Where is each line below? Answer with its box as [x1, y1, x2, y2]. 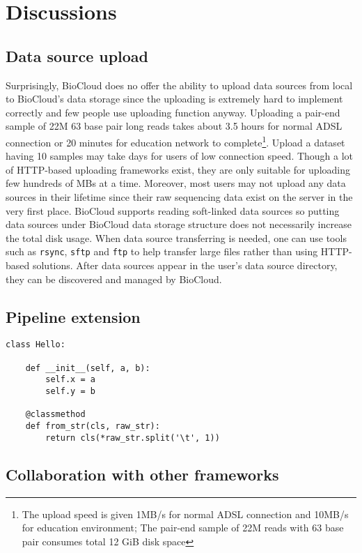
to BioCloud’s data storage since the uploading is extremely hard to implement [6, 91, 343, 106]
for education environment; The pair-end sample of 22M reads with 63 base [22, 520, 344, 535]
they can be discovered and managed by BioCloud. [6, 271, 222, 286]
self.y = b [45, 386, 95, 397]
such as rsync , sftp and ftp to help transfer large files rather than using [6, 244, 318, 259]
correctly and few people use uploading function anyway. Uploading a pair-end [6, 105, 340, 119]
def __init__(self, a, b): [25, 363, 150, 373]
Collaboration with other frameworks [6, 463, 279, 485]
